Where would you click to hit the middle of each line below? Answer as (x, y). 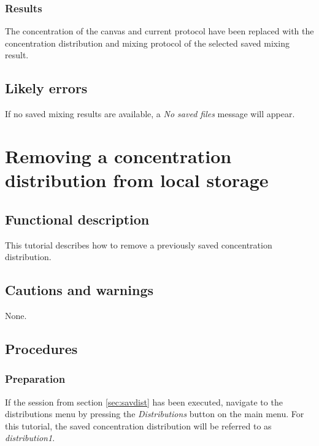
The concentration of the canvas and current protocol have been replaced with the (159, 31)
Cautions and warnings (79, 290)
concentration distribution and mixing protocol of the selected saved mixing (147, 43)
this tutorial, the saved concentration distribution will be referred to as (138, 425)
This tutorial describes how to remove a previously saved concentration (139, 244)
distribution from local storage (137, 180)
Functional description (77, 219)
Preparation (35, 379)
